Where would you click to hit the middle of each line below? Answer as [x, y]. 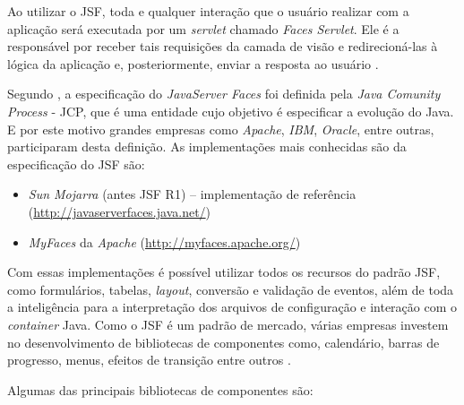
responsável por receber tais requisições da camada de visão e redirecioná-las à [223, 46]
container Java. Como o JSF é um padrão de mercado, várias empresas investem [228, 324]
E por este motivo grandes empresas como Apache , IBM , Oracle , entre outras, [221, 129]
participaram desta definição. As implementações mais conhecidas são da [207, 146]
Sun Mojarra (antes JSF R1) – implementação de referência [192, 194]
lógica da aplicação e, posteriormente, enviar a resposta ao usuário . [193, 63]
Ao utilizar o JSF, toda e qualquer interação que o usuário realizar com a [208, 11]
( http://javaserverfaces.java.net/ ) [120, 211]
